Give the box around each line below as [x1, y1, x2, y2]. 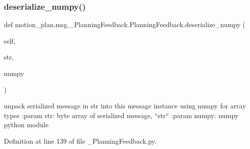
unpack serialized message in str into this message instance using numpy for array [4, 101, 246, 111]
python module [4, 119, 49, 130]
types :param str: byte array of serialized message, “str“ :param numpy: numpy [4, 110, 239, 120]
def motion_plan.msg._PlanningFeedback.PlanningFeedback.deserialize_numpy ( [4, 19, 246, 30]
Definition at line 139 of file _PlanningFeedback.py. [4, 135, 157, 146]
